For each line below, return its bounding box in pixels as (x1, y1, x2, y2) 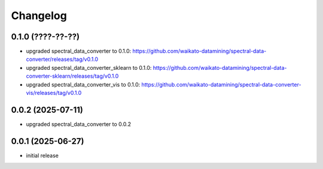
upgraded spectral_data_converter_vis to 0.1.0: (26, 81, 141, 88)
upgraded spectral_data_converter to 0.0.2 (26, 120, 132, 128)
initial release (26, 152, 59, 159)
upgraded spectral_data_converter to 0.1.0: (26, 48, 132, 55)
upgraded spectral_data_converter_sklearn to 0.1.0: (26, 64, 152, 71)
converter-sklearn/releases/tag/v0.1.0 (26, 72, 119, 80)
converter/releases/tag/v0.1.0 (26, 56, 99, 63)
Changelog (11, 9, 67, 22)
